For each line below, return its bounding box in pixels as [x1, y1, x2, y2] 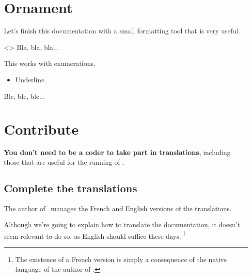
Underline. [15, 74, 47, 84]
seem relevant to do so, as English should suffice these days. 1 [4, 229, 187, 241]
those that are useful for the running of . [4, 156, 125, 167]
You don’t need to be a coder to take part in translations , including [4, 147, 231, 157]
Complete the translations [4, 180, 137, 195]
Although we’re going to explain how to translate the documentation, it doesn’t [4, 219, 240, 230]
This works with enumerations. [4, 58, 95, 68]
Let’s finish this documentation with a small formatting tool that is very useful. [4, 26, 240, 36]
